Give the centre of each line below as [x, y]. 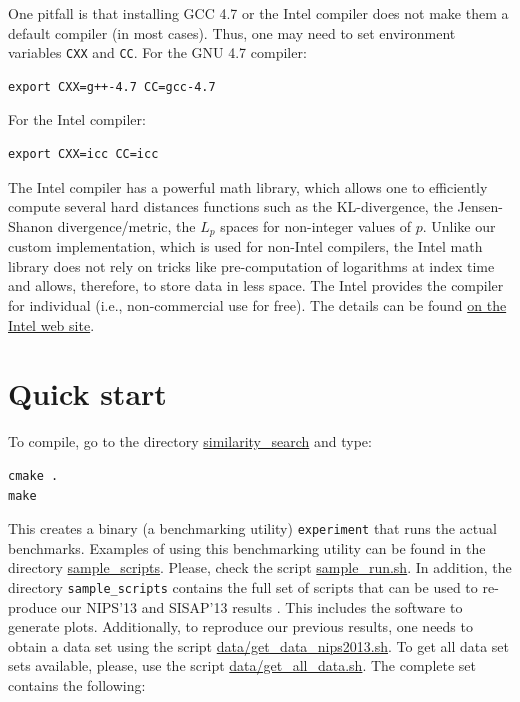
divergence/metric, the [126, 225]
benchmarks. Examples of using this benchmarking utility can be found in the [247, 547]
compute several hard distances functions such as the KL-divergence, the [230, 206]
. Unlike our [459, 225]
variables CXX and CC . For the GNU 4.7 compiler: [157, 52]
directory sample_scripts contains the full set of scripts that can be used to [243, 586]
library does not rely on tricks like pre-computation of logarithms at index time [251, 265]
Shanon [31, 225]
